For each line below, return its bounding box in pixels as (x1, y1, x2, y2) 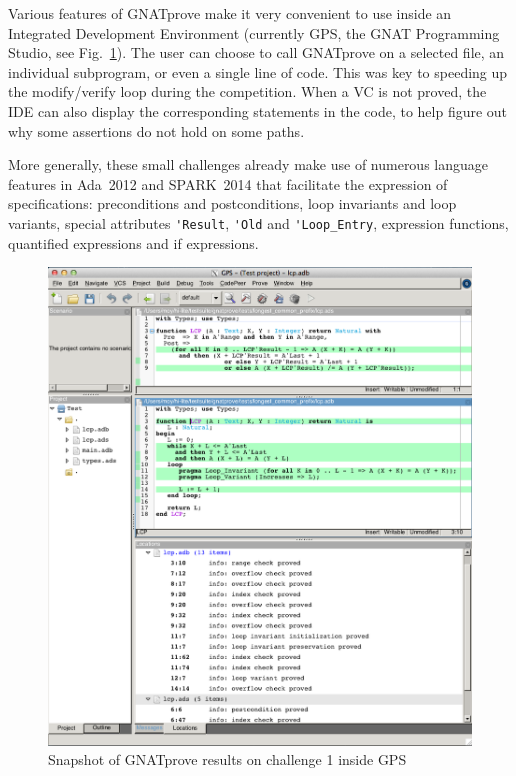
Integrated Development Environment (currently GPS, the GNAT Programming (8, 22, 500, 43)
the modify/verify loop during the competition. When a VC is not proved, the (8, 81, 487, 102)
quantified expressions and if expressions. (8, 232, 259, 253)
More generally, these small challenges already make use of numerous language (8, 154, 489, 175)
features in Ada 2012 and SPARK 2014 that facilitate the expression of (8, 173, 448, 194)
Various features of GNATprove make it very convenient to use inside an (8, 3, 452, 23)
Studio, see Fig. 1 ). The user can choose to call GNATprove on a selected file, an (8, 42, 505, 63)
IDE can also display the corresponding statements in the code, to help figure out (8, 100, 508, 121)
